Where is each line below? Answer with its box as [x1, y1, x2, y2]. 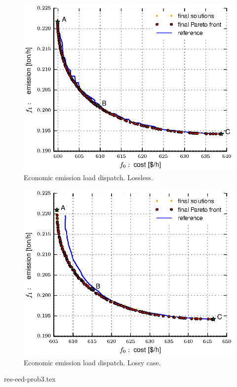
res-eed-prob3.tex [4, 374, 56, 384]
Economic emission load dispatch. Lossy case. [24, 357, 161, 367]
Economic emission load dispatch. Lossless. [24, 172, 153, 182]
